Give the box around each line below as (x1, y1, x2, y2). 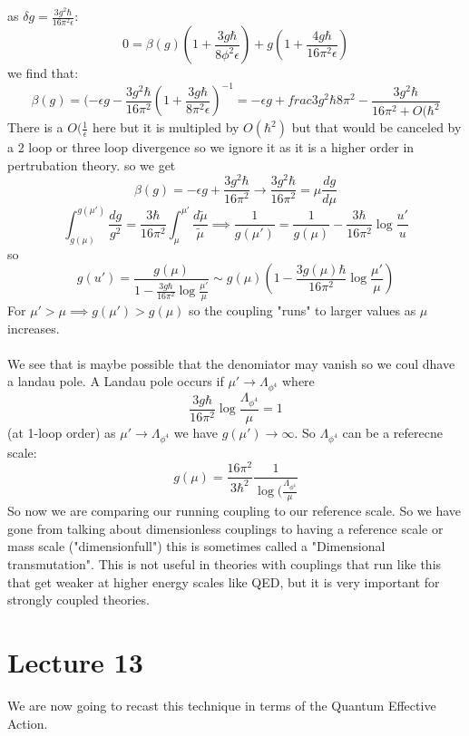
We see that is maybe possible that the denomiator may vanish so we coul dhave (7, 353, 455, 373)
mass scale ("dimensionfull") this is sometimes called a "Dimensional (7, 537, 386, 556)
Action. (7, 713, 48, 732)
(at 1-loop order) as (7, 422, 116, 441)
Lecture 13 (7, 643, 143, 680)
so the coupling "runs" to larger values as (189, 300, 416, 319)
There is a (7, 118, 64, 137)
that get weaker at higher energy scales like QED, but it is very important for (7, 572, 440, 591)
